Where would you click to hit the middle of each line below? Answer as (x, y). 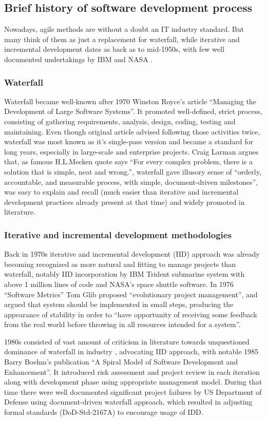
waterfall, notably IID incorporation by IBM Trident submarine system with (125, 274)
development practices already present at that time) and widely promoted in (125, 202)
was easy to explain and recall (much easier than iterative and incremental (121, 192)
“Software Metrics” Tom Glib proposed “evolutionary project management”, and (131, 294)
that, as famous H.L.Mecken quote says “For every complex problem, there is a (128, 161)
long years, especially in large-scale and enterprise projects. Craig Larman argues (131, 151)
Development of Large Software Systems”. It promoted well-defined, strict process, (133, 111)
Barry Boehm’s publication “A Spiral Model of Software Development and (121, 362)
